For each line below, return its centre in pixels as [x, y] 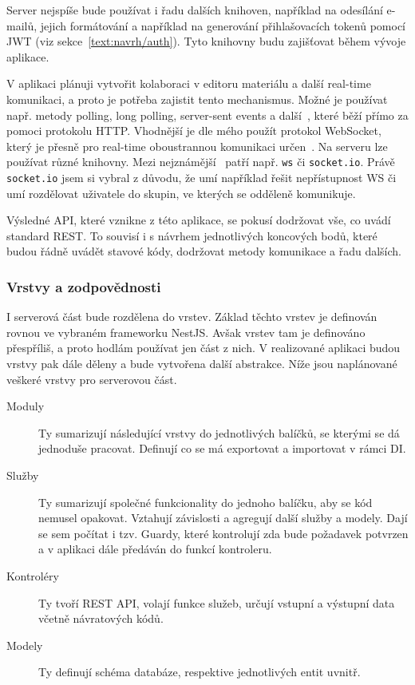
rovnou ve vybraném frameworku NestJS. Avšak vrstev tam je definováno [186, 332]
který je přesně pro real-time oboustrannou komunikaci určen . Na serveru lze [197, 146]
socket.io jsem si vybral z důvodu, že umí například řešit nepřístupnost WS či [202, 177]
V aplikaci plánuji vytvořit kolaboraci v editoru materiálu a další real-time [189, 83]
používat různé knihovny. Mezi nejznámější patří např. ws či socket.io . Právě [201, 162]
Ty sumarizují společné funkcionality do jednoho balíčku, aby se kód [206, 502]
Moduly [26, 406]
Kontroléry [33, 575]
